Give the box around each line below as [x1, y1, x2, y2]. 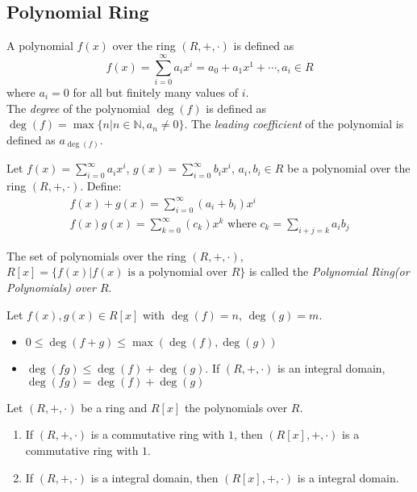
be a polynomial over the [286, 160, 411, 177]
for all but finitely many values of [73, 83, 239, 100]
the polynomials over [184, 398, 288, 415]
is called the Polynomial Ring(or [248, 263, 410, 280]
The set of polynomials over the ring [6, 247, 186, 264]
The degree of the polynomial [6, 99, 150, 116]
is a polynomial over [127, 267, 227, 279]
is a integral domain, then [90, 469, 219, 486]
